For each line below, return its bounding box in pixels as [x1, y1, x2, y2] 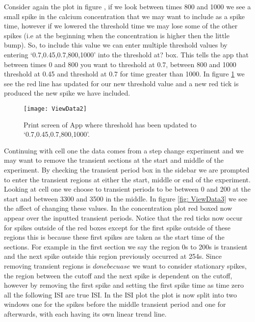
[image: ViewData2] [24, 105, 87, 112]
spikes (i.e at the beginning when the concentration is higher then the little [4, 30, 229, 40]
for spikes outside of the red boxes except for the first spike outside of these [4, 222, 230, 232]
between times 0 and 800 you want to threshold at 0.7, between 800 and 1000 [4, 59, 236, 69]
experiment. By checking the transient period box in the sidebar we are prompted [4, 164, 250, 174]
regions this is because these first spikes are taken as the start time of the [4, 232, 225, 242]
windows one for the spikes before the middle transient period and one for [4, 299, 226, 309]
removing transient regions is [4, 260, 91, 271]
